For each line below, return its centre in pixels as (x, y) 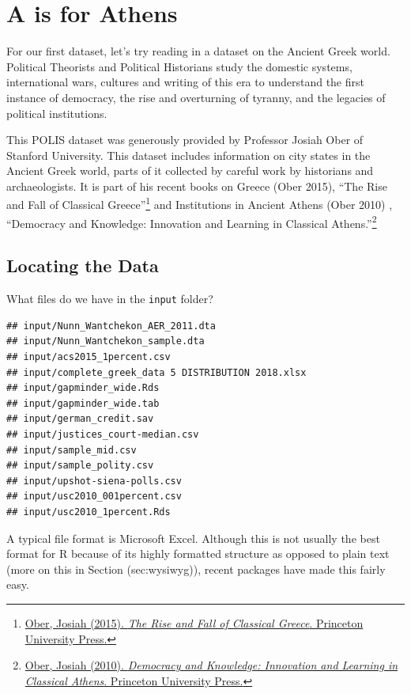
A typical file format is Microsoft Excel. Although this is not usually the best (193, 538)
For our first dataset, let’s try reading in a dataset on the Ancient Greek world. (198, 51)
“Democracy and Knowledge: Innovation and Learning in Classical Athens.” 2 (192, 222)
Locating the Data (83, 265)
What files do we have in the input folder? (110, 299)
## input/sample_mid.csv (72, 450)
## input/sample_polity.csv (80, 466)
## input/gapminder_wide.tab (83, 403)
